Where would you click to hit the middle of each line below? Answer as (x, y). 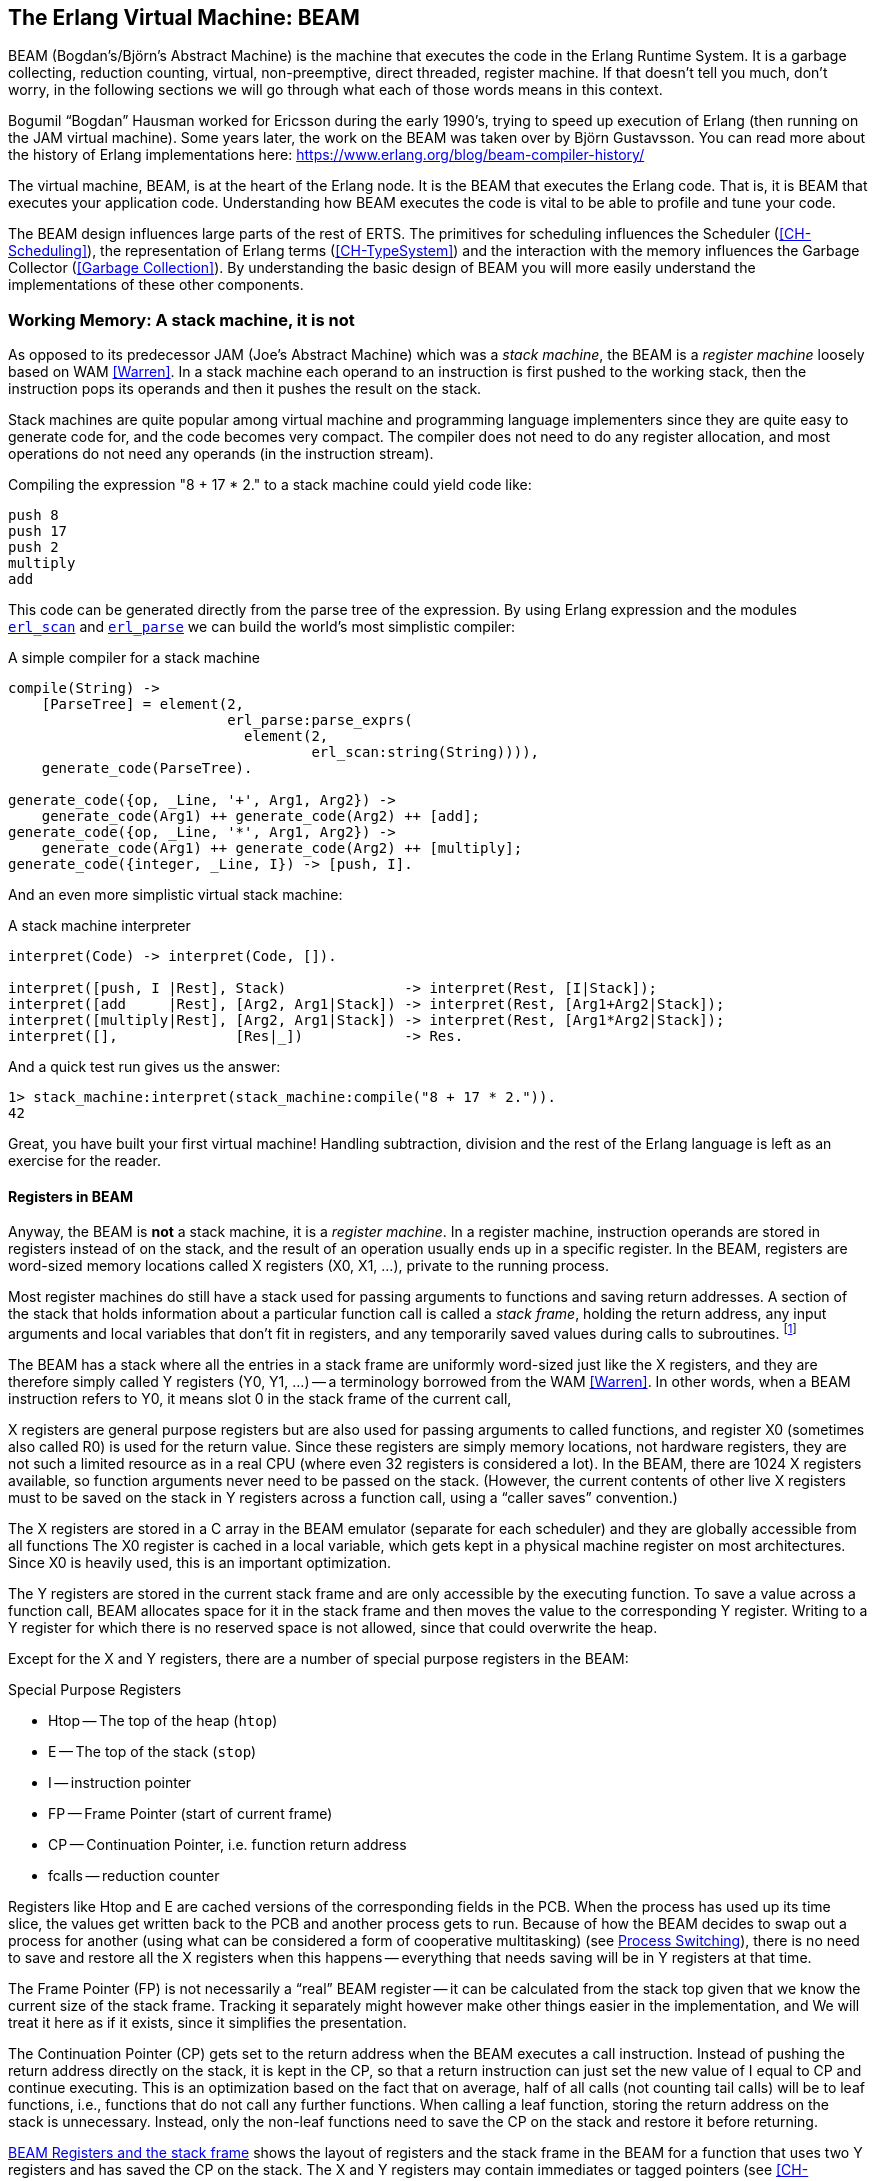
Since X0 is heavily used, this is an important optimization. (200, 1563)
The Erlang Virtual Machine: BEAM (184, 17)
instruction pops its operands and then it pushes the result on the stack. (245, 389)
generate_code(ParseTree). (147, 768)
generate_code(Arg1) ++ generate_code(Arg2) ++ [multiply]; (282, 848)
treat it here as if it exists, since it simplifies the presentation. (207, 2023)
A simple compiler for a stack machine (134, 658)
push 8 (33, 515)
